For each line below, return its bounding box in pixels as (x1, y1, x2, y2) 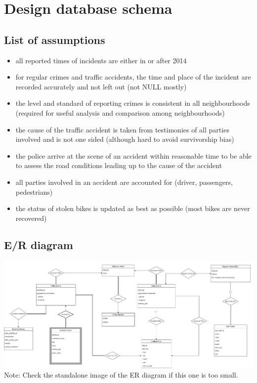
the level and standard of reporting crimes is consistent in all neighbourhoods (15, 98, 250, 108)
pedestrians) (15, 186, 53, 197)
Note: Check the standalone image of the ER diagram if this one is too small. (4, 370, 238, 380)
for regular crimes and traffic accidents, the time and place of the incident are (15, 72, 251, 82)
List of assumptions (4, 32, 105, 47)
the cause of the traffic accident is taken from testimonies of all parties (15, 124, 229, 134)
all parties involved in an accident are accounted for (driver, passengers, (15, 176, 233, 187)
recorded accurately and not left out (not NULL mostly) (15, 81, 187, 91)
